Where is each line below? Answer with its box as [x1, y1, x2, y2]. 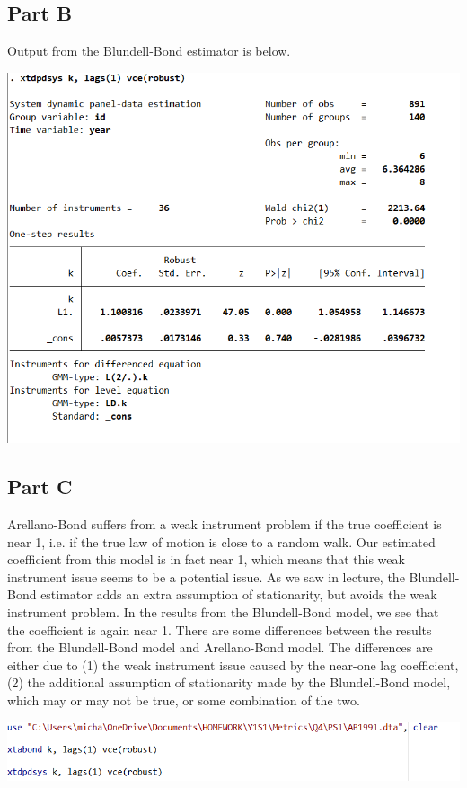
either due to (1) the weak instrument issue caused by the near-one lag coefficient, [7, 655, 459, 674]
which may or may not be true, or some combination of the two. [7, 690, 360, 709]
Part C [7, 473, 73, 500]
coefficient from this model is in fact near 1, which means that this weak [7, 550, 405, 569]
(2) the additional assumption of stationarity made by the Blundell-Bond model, [7, 673, 451, 692]
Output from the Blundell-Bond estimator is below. [7, 41, 291, 60]
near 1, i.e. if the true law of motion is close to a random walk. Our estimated [7, 532, 436, 551]
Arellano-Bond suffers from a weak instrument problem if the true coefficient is [7, 515, 442, 534]
